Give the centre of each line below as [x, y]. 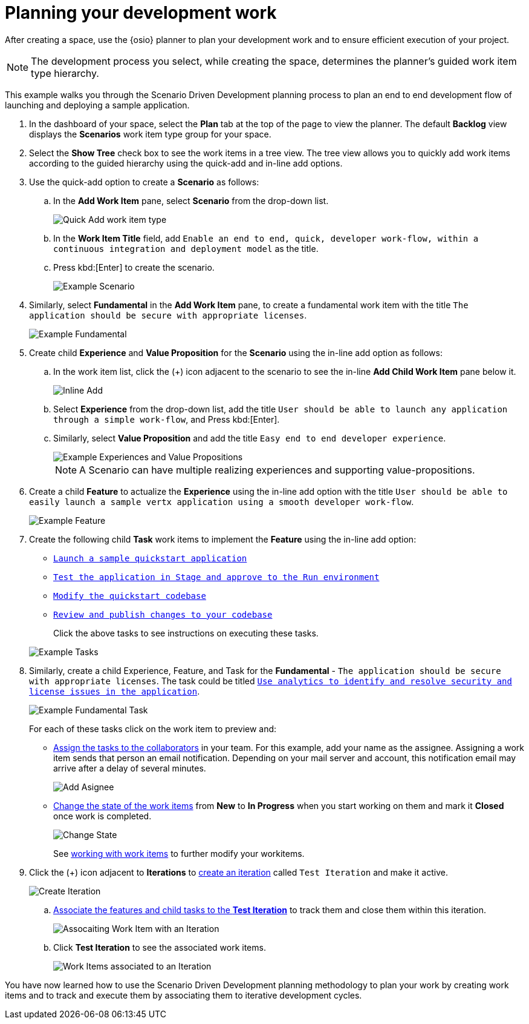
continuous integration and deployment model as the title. [186, 248]
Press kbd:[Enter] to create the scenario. [134, 267]
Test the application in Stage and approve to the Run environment [216, 577]
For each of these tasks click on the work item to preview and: [153, 728]
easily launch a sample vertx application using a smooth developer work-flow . [222, 501]
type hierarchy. [65, 73]
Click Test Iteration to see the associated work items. [160, 947]
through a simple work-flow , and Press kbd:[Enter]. [167, 419]
